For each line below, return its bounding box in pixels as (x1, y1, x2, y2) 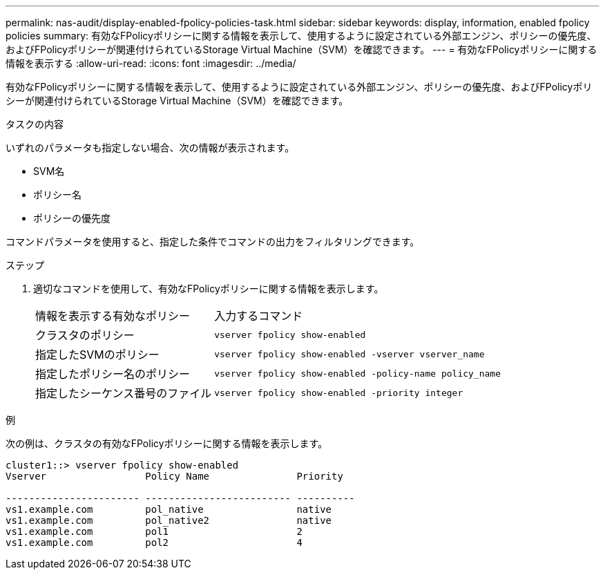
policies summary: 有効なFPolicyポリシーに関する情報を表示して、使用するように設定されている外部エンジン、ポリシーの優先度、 (6, 30, 597, 41)
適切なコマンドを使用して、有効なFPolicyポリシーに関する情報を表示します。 (33, 283, 384, 294)
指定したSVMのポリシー (35, 348, 160, 361)
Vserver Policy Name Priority (6, 471, 343, 482)
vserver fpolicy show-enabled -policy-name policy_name (214, 368, 501, 379)
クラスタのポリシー (35, 328, 135, 342)
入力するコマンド (214, 309, 303, 323)
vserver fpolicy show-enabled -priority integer (214, 387, 463, 398)
